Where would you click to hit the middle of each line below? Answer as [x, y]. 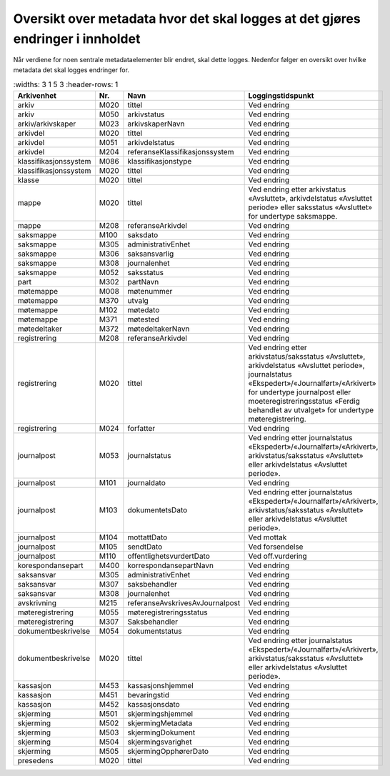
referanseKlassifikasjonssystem [181, 151]
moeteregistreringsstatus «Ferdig [304, 401]
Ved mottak [267, 537]
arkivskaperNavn [156, 124]
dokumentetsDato [157, 509]
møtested [144, 319]
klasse [28, 180]
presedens [35, 760]
